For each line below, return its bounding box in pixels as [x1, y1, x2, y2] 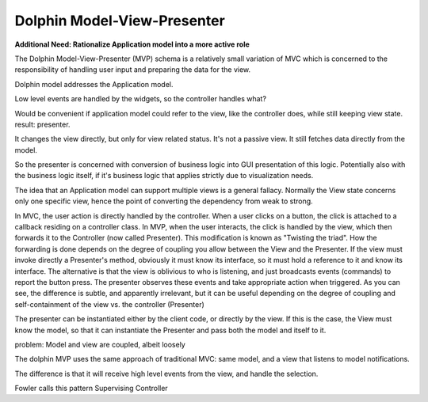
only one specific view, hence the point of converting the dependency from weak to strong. [14, 196, 313, 206]
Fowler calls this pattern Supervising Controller [14, 384, 168, 393]
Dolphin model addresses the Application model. [14, 79, 174, 89]
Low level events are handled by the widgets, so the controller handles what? [14, 94, 267, 104]
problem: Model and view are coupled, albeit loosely [14, 339, 185, 349]
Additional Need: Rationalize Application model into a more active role [14, 40, 250, 49]
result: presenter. [14, 119, 71, 129]
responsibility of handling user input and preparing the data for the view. [14, 65, 251, 74]
